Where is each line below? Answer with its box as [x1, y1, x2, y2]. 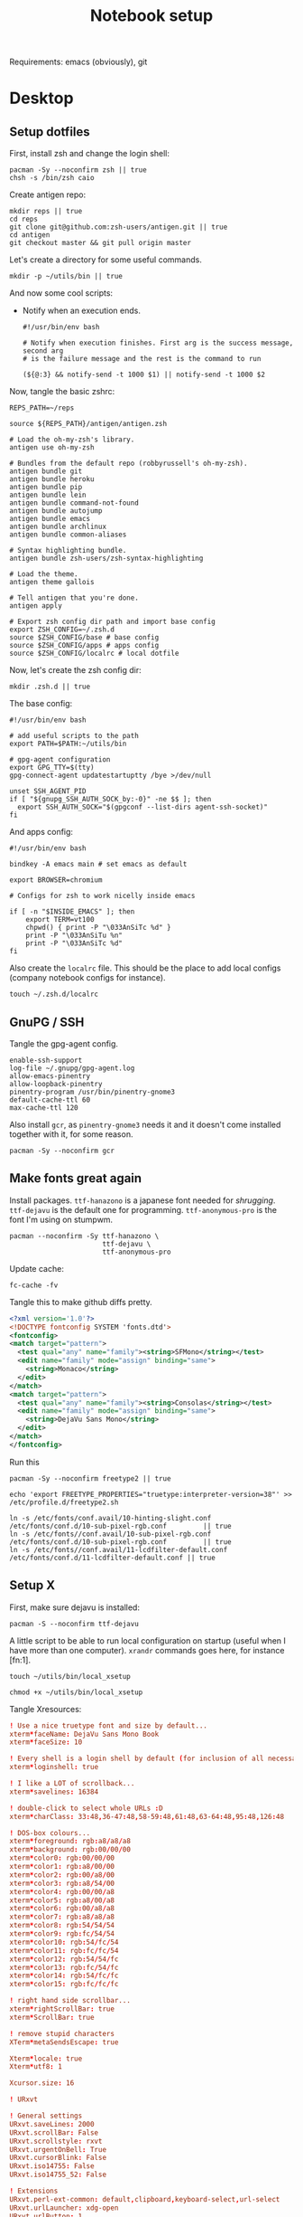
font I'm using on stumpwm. [9, 1214, 114, 1225]
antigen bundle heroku [9, 475, 95, 484]
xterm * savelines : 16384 [9, 1787, 99, 1796]
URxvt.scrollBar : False [9, 2127, 99, 2137]
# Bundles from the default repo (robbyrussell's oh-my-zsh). [9, 459, 248, 469]
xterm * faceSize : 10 [9, 1738, 83, 1747]
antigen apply [9, 602, 63, 611]
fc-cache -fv [9, 1281, 59, 1290]
